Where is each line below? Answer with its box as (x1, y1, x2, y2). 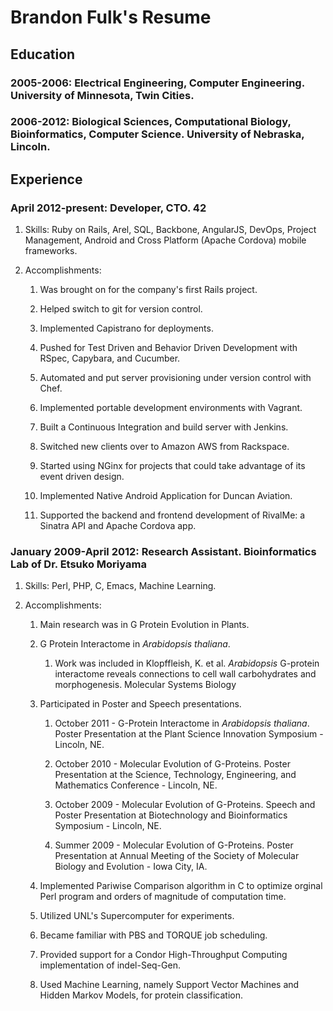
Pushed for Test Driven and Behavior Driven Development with (39, 342, 298, 354)
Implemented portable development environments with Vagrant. (39, 402, 303, 414)
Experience (10, 171, 83, 188)
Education (10, 46, 76, 63)
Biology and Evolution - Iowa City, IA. (54, 861, 208, 873)
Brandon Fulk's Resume (10, 6, 212, 29)
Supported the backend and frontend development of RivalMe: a (39, 509, 306, 521)
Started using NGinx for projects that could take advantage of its (39, 460, 306, 472)
